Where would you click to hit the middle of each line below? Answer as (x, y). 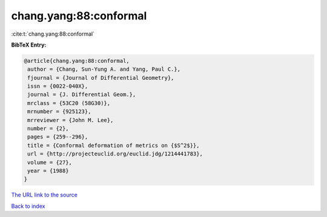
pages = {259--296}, (58, 137)
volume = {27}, (50, 162)
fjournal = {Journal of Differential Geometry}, (101, 78)
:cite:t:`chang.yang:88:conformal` (53, 34)
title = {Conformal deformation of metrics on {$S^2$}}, (114, 145)
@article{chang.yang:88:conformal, (77, 61)
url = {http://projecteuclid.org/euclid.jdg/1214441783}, (115, 154)
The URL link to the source (45, 195)
